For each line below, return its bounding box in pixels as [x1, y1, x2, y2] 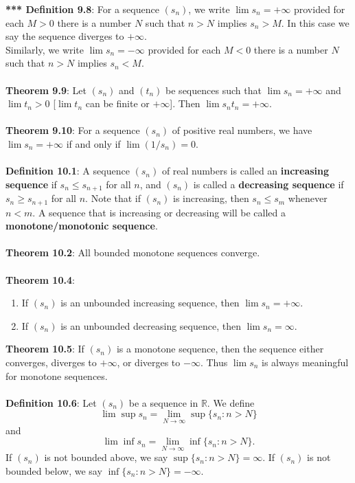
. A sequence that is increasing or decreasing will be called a [32, 205, 286, 219]
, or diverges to [117, 355, 181, 369]
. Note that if [85, 191, 141, 205]
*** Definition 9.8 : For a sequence [5, 2, 159, 16]
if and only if [66, 136, 121, 150]
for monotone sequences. [5, 368, 108, 383]
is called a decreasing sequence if [193, 177, 344, 191]
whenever [288, 191, 328, 205]
